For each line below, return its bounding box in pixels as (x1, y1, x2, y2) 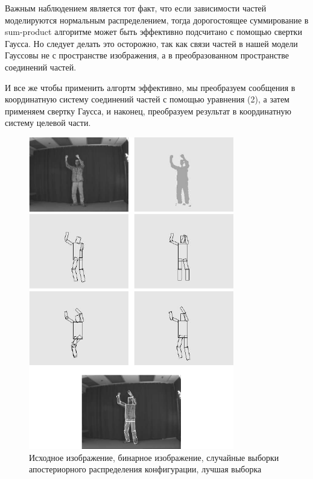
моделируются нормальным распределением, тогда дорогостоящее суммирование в (5, 13, 309, 26)
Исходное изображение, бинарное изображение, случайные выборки (29, 451, 279, 463)
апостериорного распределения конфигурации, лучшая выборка (29, 463, 262, 475)
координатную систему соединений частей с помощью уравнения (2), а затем (5, 93, 289, 105)
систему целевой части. (5, 116, 91, 129)
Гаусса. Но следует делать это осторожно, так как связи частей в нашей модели (5, 37, 298, 49)
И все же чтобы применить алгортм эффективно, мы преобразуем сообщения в (5, 81, 296, 93)
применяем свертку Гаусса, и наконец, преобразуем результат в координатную (5, 104, 291, 117)
